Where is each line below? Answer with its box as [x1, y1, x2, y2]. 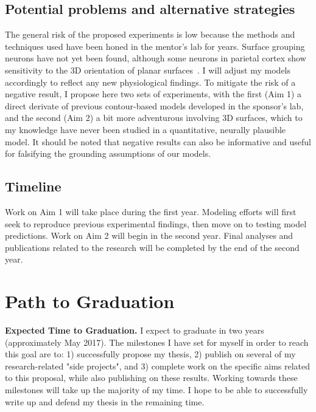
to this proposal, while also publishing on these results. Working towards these [5, 371, 298, 384]
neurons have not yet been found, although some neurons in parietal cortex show [5, 52, 306, 64]
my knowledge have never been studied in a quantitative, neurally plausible [5, 123, 286, 136]
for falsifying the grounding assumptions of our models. [5, 147, 211, 160]
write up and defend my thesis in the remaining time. [5, 395, 205, 408]
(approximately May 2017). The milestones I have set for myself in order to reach [5, 335, 309, 348]
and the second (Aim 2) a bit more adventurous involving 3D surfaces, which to [5, 111, 303, 124]
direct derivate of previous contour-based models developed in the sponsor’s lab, [5, 99, 304, 112]
